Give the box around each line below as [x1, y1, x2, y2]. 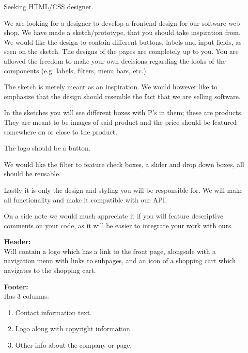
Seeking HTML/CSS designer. [4, 1, 93, 11]
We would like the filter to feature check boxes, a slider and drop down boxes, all [4, 159, 244, 169]
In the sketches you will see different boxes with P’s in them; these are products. [4, 107, 243, 118]
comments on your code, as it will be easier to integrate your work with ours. [4, 220, 233, 230]
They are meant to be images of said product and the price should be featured [4, 117, 237, 127]
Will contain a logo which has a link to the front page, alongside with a [4, 246, 216, 256]
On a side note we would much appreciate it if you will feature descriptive [4, 211, 223, 221]
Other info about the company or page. [15, 340, 132, 350]
